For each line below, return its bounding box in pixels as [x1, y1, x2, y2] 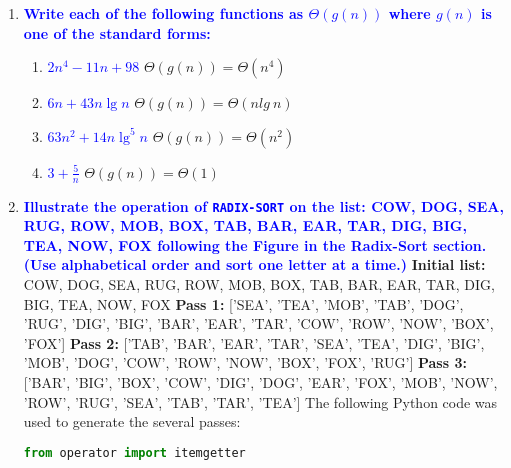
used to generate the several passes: [23, 411, 241, 432]
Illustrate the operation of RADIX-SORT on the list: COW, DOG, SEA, [23, 195, 504, 216]
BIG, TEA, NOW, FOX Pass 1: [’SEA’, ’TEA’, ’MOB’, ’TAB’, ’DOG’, [23, 293, 464, 314]
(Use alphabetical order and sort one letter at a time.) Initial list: [23, 254, 486, 275]
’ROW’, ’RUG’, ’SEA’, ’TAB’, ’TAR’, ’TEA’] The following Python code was [23, 391, 498, 412]
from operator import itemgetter [23, 445, 246, 460]
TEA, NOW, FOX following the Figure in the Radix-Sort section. [23, 234, 487, 255]
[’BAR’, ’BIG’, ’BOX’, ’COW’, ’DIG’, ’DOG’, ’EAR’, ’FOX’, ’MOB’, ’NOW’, [23, 372, 498, 393]
